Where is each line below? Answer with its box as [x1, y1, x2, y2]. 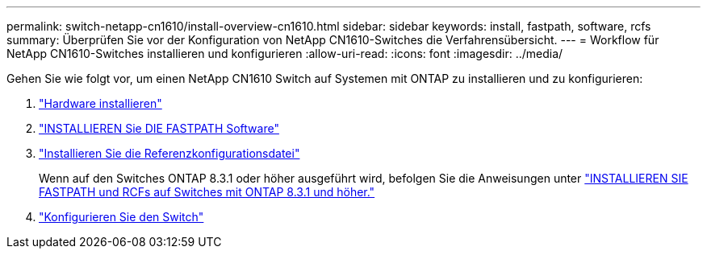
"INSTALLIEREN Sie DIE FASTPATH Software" [39, 121, 279, 135]
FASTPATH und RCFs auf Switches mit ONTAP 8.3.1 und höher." [39, 185, 375, 199]
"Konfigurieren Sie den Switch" [39, 210, 204, 224]
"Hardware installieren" [39, 97, 162, 110]
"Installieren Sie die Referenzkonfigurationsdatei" [39, 146, 300, 160]
